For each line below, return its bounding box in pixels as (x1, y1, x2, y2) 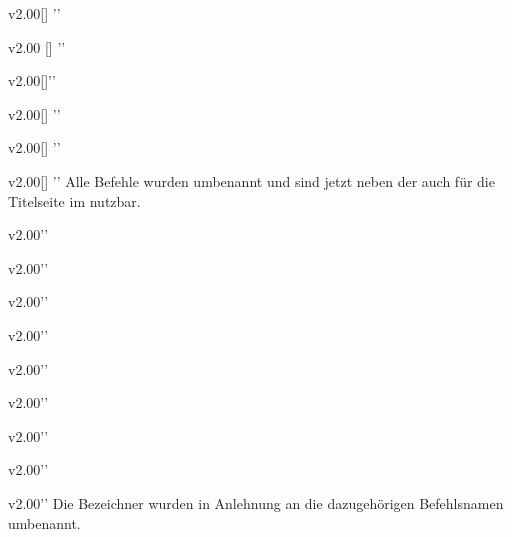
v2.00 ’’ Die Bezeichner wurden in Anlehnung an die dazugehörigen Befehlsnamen (8, 492, 504, 513)
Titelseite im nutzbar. (8, 190, 141, 211)
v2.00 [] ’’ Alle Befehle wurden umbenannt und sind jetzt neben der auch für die (8, 170, 495, 191)
